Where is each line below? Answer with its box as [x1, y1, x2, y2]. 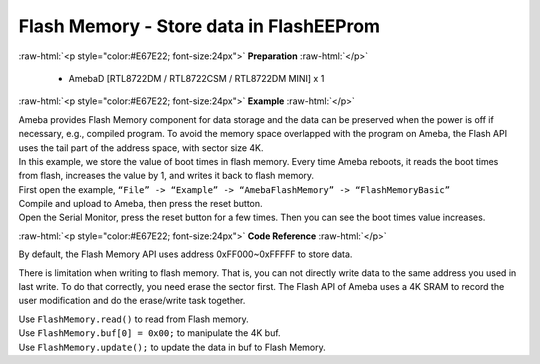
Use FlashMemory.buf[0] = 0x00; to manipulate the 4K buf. [18, 327, 281, 339]
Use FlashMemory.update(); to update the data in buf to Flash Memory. [18, 341, 327, 353]
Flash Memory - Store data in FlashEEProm [18, 15, 380, 37]
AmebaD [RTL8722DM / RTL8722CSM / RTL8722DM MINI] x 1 [68, 72, 325, 84]
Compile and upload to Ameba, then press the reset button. [18, 198, 264, 210]
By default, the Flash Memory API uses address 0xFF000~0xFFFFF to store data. [18, 248, 353, 260]
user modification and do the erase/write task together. [18, 295, 246, 307]
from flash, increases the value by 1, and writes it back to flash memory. [18, 170, 315, 182]
